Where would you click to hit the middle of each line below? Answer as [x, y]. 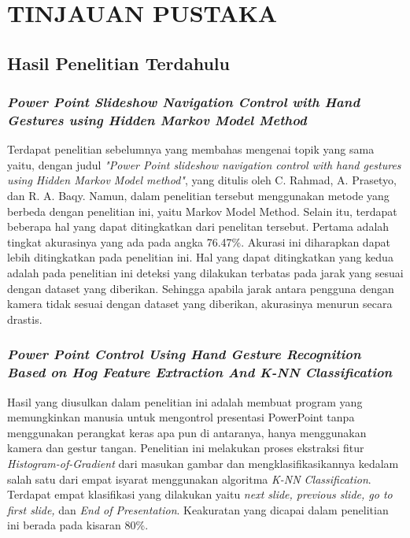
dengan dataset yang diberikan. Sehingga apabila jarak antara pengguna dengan [201, 288]
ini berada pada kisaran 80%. [78, 525]
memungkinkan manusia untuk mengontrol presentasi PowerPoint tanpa [181, 417]
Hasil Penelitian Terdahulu [118, 63]
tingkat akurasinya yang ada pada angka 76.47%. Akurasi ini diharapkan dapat [199, 241]
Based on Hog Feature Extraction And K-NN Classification [200, 372]
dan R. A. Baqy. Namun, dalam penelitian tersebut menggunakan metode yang [198, 196]
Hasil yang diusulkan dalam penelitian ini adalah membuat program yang [185, 401]
